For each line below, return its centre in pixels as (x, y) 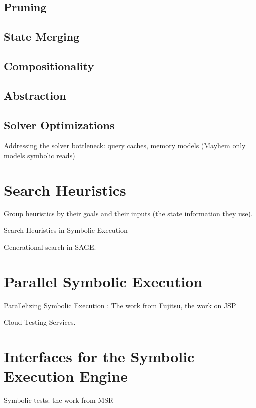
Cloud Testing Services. (40, 322)
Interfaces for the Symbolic (99, 356)
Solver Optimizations (59, 124)
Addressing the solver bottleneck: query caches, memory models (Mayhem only (125, 145)
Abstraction (35, 95)
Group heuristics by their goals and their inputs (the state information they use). (128, 213)
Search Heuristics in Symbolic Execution (66, 230)
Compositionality (49, 66)
